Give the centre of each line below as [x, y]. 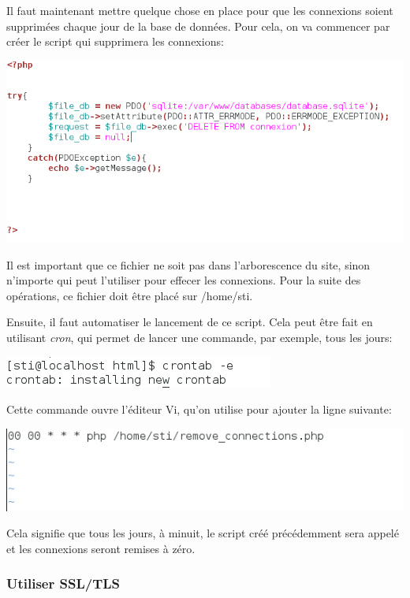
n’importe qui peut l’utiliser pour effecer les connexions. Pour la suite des [184, 280]
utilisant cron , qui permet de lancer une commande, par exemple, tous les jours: [199, 337]
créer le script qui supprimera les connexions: [115, 41]
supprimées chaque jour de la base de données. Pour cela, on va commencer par [198, 26]
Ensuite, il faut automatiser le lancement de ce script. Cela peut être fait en [190, 322]
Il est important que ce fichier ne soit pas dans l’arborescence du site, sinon [188, 264]
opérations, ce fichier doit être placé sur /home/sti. [130, 295]
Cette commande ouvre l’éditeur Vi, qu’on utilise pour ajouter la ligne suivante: [199, 409]
